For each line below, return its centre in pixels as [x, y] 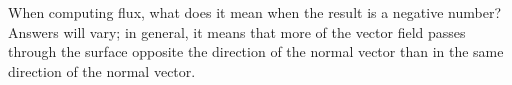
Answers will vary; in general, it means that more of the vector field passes [237, 31]
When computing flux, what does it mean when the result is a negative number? [255, 12]
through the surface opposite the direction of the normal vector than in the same [256, 51]
